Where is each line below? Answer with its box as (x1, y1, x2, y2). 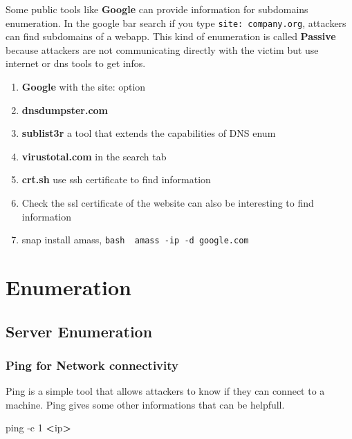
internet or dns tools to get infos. (6, 56, 146, 71)
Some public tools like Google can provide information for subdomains (6, 2, 308, 16)
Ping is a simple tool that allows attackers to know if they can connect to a (6, 384, 325, 398)
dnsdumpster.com (21, 102, 109, 117)
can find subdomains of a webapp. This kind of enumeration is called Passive (6, 29, 336, 44)
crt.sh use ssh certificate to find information (21, 172, 211, 187)
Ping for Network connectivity (6, 356, 178, 373)
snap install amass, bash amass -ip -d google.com (21, 232, 249, 247)
